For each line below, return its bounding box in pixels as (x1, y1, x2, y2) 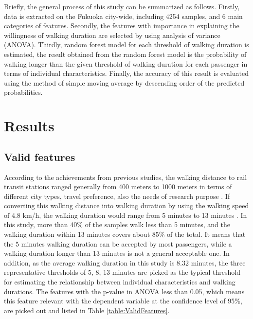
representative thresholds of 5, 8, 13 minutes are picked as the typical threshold (4, 267, 240, 277)
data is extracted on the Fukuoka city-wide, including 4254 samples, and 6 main (4, 11, 243, 21)
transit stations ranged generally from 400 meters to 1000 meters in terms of (4, 181, 232, 192)
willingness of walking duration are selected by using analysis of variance (4, 30, 220, 40)
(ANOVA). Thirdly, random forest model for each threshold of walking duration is (4, 39, 249, 50)
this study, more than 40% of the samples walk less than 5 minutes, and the (4, 219, 230, 230)
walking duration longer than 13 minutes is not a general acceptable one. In (4, 248, 230, 258)
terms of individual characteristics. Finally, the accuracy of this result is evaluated (4, 68, 249, 78)
